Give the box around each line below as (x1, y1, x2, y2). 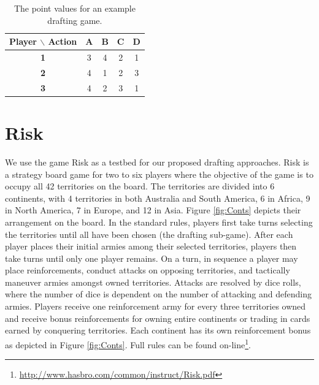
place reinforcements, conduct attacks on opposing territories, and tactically (5, 264, 290, 276)
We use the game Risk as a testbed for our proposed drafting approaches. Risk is (5, 155, 309, 168)
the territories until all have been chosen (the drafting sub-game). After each (5, 227, 293, 240)
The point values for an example (13, 2, 136, 14)
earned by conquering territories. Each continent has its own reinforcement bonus (5, 324, 311, 337)
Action (48, 35, 77, 48)
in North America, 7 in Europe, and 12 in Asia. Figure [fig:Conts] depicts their (5, 204, 301, 216)
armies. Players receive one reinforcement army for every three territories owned (5, 300, 306, 313)
